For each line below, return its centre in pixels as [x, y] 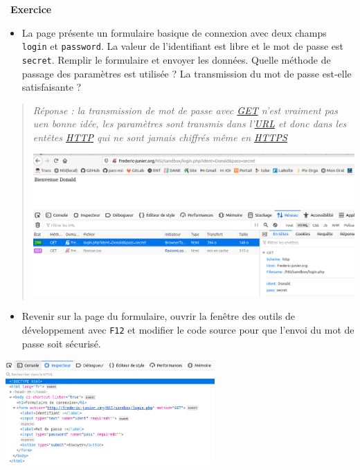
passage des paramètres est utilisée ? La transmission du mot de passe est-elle [187, 73]
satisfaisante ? [52, 87]
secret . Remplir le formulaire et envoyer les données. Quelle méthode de [176, 59]
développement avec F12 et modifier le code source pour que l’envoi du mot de [188, 329]
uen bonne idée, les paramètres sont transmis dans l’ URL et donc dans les [190, 124]
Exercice [31, 9]
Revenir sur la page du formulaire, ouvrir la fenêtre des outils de [159, 316]
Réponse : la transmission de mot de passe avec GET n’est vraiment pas [186, 110]
